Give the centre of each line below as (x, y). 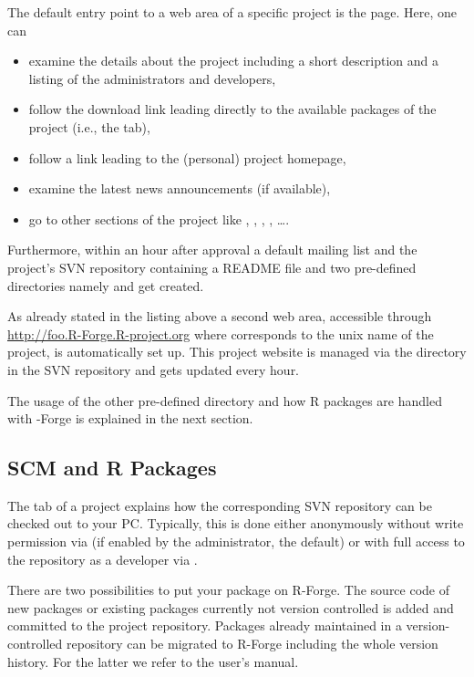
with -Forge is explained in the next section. (130, 418)
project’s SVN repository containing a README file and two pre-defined (212, 267)
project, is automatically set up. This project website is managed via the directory (237, 352)
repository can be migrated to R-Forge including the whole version (252, 644)
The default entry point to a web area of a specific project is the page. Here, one (232, 12)
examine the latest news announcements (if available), (180, 188)
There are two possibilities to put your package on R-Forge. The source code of (229, 590)
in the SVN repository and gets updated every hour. (154, 369)
